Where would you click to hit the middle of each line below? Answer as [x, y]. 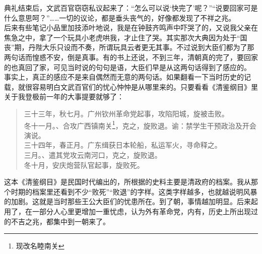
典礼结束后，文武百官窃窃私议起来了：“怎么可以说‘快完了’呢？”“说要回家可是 [131, 8]
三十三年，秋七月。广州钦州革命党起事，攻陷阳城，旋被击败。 [126, 113]
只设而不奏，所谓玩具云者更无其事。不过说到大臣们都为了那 [155, 47]
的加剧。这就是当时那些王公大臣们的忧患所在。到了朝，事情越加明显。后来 [127, 201]
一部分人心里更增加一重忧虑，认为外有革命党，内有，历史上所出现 [141, 211]
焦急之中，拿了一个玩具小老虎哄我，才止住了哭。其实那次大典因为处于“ [122, 37]
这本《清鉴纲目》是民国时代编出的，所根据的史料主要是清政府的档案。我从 [127, 182]
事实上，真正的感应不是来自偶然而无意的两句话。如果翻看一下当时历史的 [124, 77]
